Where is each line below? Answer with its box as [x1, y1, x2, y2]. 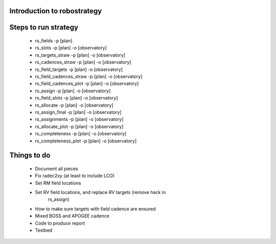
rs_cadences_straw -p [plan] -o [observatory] [35, 59, 131, 65]
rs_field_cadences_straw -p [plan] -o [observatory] [35, 73, 143, 79]
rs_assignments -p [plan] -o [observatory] [35, 116, 124, 123]
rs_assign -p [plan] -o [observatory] [35, 87, 111, 94]
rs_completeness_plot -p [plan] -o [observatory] [35, 138, 137, 144]
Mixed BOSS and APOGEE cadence [35, 213, 110, 219]
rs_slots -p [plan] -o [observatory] [35, 45, 107, 51]
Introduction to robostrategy [9, 7, 102, 15]
